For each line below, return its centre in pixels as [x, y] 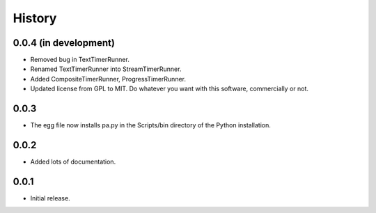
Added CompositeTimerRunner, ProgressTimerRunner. [108, 79]
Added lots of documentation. [73, 162]
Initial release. [50, 198]
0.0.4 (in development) [64, 43]
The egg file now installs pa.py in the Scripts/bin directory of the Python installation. [151, 125]
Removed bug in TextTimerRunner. [80, 60]
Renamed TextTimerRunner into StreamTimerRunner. [106, 69]
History [35, 18]
